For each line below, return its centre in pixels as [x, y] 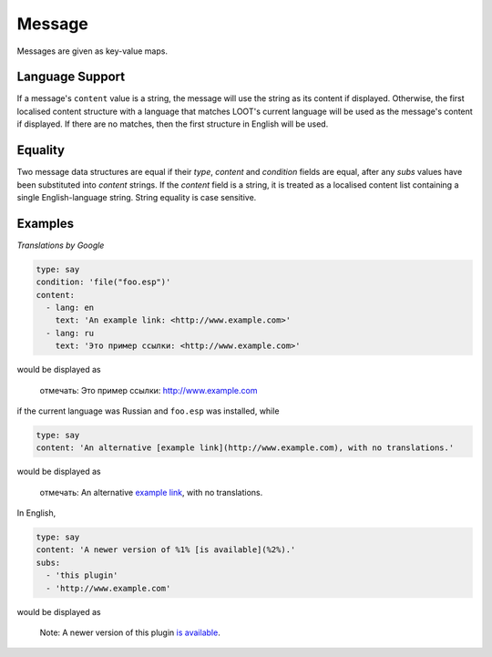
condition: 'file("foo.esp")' [103, 282]
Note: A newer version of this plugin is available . [130, 632]
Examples [46, 223]
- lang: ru [70, 333]
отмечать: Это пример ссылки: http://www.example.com [149, 390]
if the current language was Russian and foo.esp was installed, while [148, 411]
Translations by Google [61, 245]
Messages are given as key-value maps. [92, 51]
